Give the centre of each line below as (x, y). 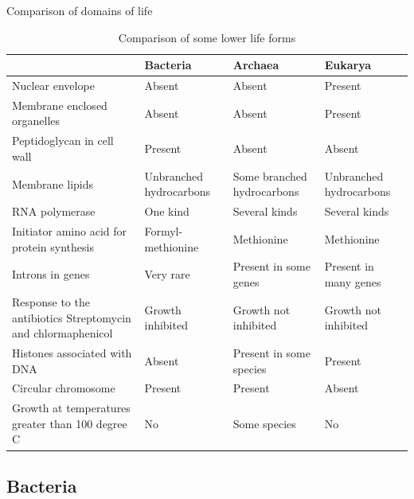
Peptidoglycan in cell (63, 140)
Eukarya (348, 65)
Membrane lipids (53, 183)
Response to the (51, 301)
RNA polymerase (54, 211)
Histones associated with (72, 352)
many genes (353, 282)
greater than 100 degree (70, 423)
